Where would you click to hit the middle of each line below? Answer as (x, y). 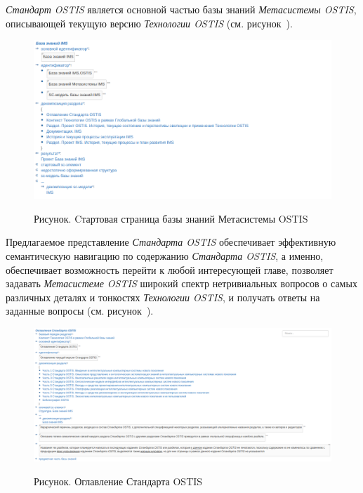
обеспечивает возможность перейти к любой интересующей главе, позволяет (170, 269)
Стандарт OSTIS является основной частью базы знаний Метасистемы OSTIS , (181, 9)
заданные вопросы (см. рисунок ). (80, 311)
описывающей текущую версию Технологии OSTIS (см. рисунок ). (149, 23)
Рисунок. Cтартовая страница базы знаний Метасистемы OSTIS (171, 218)
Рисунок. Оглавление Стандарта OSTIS (118, 481)
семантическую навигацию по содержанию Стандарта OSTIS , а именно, (165, 256)
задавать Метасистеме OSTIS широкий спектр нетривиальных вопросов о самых (181, 283)
